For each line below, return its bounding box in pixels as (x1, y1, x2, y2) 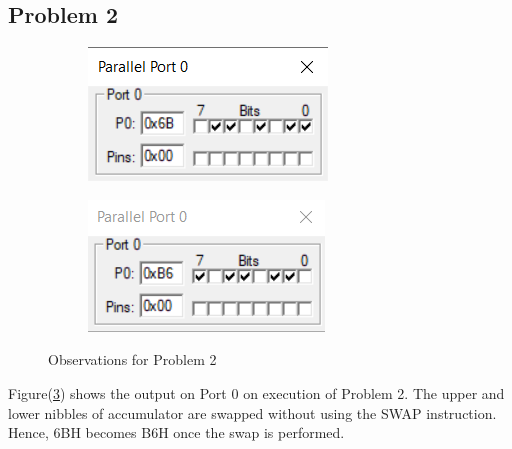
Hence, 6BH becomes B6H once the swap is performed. (8, 422, 345, 443)
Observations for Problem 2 (48, 349, 217, 370)
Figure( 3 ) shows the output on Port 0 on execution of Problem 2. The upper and (8, 382, 505, 403)
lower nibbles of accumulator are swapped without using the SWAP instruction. (8, 402, 497, 423)
